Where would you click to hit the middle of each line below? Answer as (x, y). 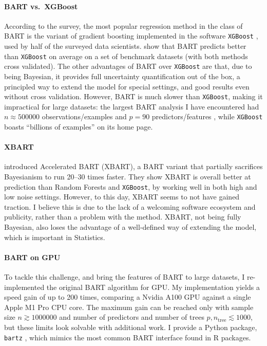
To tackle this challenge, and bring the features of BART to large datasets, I (125, 277)
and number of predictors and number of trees (132, 317)
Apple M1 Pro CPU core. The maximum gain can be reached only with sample (129, 307)
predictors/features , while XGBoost (207, 116)
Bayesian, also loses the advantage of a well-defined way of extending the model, (130, 227)
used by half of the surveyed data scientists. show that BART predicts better (125, 46)
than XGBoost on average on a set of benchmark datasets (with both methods (126, 56)
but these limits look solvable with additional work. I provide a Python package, (131, 327)
